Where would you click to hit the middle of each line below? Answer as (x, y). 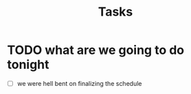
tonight (28, 65)
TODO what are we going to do (96, 50)
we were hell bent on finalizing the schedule (79, 83)
